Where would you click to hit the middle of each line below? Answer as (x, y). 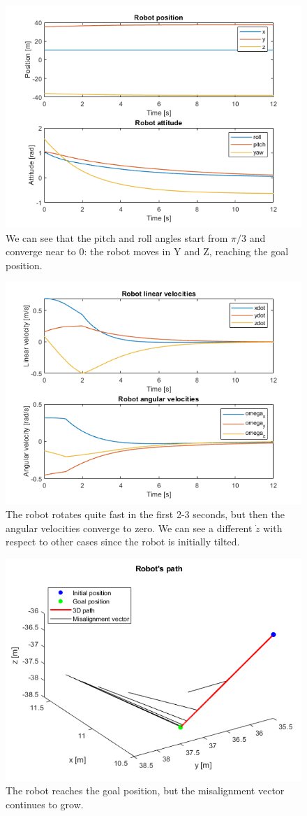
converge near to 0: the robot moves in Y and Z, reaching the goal (147, 251)
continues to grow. (45, 804)
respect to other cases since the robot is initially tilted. (123, 542)
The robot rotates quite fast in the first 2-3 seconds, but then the (145, 514)
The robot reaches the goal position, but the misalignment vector (145, 790)
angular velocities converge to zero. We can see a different (129, 528)
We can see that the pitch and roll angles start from (117, 237)
